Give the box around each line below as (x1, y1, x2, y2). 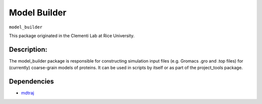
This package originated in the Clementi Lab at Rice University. (9, 33, 135, 39)
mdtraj (21, 90, 34, 96)
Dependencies (9, 78, 54, 86)
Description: (9, 45, 48, 53)
